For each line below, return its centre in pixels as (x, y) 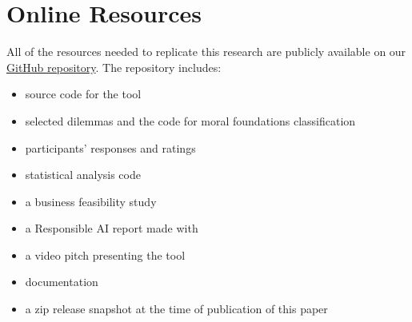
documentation (62, 282)
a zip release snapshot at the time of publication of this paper (176, 309)
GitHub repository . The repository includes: (114, 67)
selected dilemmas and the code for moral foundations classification (190, 120)
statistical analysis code (83, 175)
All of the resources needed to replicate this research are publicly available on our (206, 52)
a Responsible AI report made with (112, 228)
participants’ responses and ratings (110, 147)
